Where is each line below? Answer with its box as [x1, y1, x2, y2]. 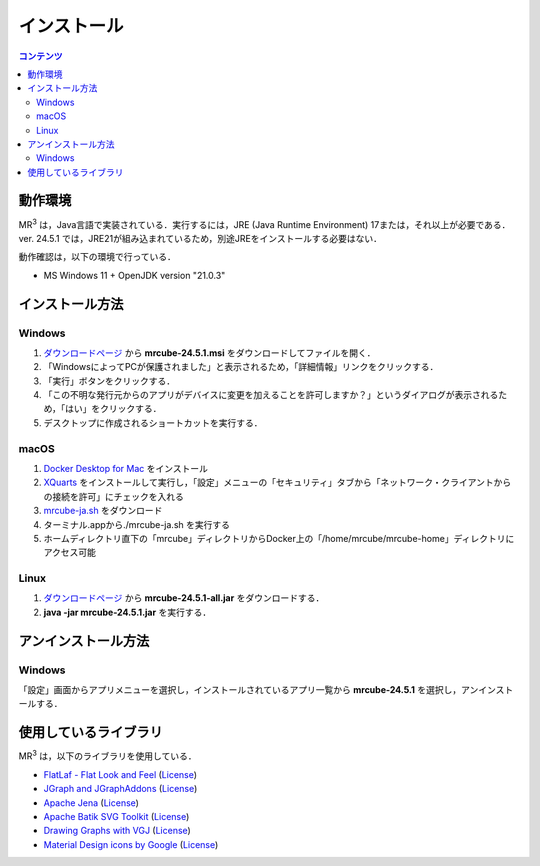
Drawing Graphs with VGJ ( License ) [43, 825, 192, 837]
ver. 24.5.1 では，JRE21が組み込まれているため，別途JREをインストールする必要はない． [18, 232, 382, 244]
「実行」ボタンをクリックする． [43, 375, 175, 387]
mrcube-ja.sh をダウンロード [43, 505, 163, 517]
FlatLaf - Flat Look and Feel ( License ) [43, 768, 198, 780]
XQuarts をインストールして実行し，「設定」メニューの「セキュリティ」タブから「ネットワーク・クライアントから [43, 476, 512, 489]
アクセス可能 [43, 546, 97, 559]
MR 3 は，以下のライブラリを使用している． [18, 748, 197, 762]
